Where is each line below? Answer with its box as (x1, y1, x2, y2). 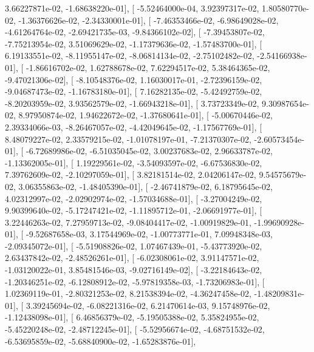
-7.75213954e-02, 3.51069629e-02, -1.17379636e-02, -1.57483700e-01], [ (5, 37, 262, 50)
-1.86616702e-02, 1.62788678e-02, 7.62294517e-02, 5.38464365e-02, (26, 61, 270, 73)
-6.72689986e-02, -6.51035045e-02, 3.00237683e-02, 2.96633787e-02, (26, 144, 273, 157)
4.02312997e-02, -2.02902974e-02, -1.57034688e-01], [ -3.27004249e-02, (5, 192, 262, 205)
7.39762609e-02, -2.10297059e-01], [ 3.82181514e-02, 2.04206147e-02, (5, 168, 256, 181)
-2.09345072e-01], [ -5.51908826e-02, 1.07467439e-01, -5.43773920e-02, (5, 239, 262, 252)
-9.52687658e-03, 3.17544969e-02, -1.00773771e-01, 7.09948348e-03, (26, 228, 273, 240)
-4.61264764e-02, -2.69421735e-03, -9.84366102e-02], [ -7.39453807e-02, (5, 25, 265, 38)
